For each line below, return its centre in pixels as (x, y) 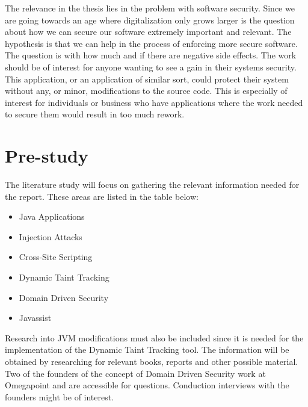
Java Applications (52, 216)
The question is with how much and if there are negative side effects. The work (151, 55)
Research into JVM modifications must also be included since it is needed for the (154, 337)
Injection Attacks (51, 236)
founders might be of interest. (60, 396)
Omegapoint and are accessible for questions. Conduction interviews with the (147, 385)
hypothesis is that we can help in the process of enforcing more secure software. (151, 43)
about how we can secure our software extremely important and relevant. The (148, 32)
